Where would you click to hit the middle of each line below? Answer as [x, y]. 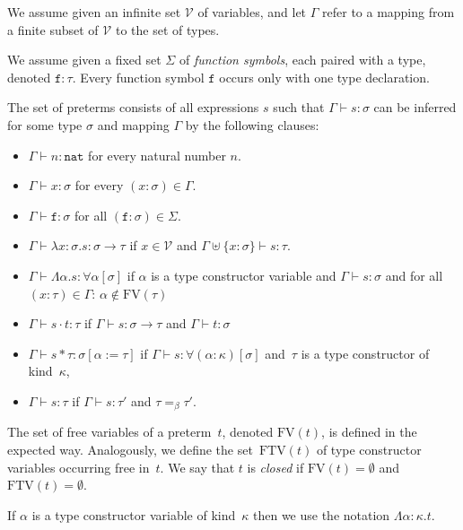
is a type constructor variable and [244, 275]
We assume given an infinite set [94, 12]
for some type [45, 124]
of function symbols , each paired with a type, [302, 60]
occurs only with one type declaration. [324, 77]
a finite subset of [53, 29]
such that [299, 107]
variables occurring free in [79, 467]
